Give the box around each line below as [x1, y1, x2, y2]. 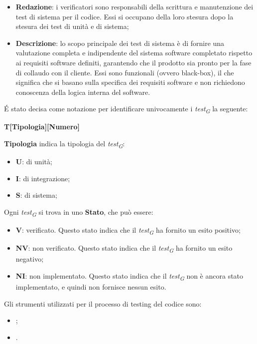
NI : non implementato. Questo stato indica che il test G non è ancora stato [15, 270, 244, 282]
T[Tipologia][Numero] [4, 121, 80, 132]
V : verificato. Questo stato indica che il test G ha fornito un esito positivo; [15, 225, 241, 236]
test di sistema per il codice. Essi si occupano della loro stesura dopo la [15, 11, 234, 21]
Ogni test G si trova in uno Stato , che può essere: [4, 206, 153, 218]
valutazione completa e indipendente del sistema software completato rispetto [15, 47, 253, 58]
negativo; [15, 254, 44, 264]
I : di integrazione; [15, 173, 70, 183]
